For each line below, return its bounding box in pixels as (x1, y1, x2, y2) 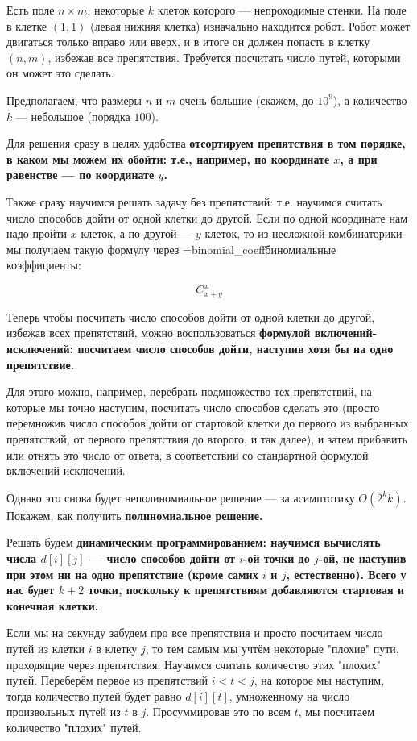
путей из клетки (6, 639, 85, 656)
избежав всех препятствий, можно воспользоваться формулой (6, 324, 311, 341)
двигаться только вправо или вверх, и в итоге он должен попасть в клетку (6, 33, 370, 50)
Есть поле (6, 2, 55, 18)
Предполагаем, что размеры (6, 91, 142, 108)
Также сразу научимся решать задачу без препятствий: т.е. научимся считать (6, 193, 382, 210)
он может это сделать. (6, 65, 114, 81)
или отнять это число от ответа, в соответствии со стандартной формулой (6, 446, 369, 463)
